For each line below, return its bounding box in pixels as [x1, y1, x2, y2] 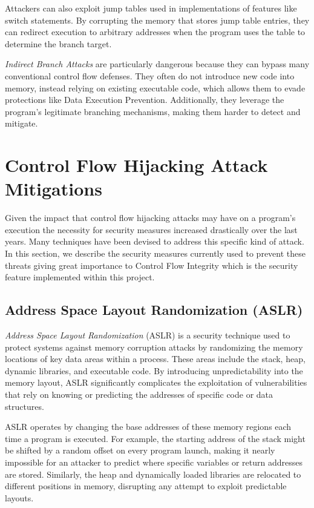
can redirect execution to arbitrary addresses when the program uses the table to [5, 25, 306, 38]
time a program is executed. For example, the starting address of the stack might [5, 432, 306, 444]
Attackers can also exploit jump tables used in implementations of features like [5, 2, 297, 14]
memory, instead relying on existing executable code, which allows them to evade [5, 81, 306, 94]
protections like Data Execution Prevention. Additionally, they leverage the [5, 93, 284, 106]
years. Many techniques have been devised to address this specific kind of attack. [5, 235, 304, 248]
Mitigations [5, 176, 102, 201]
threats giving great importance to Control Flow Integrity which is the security [5, 259, 298, 271]
